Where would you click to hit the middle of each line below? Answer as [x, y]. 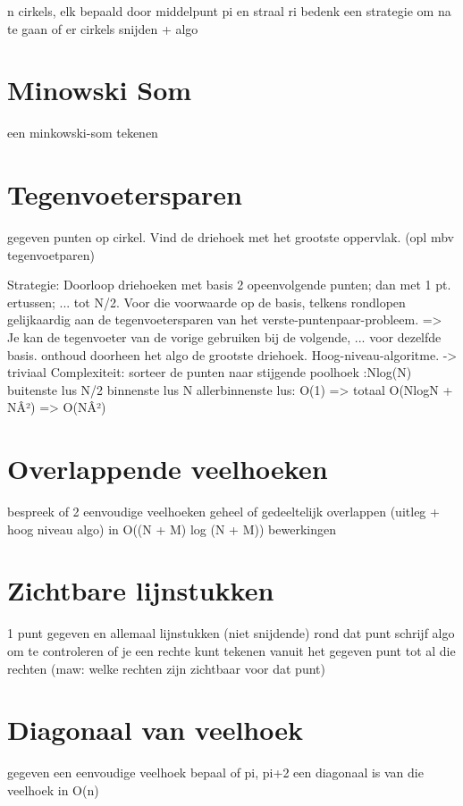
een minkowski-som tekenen [83, 133]
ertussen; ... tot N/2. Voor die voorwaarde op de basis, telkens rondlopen [206, 302]
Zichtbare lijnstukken [141, 590]
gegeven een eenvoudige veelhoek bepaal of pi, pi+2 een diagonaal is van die [215, 772]
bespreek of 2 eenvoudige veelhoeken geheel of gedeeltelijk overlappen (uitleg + [223, 512]
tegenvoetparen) [51, 254]
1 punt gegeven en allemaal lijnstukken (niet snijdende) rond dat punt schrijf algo [231, 633]
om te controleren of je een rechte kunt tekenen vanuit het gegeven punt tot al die [231, 651]
